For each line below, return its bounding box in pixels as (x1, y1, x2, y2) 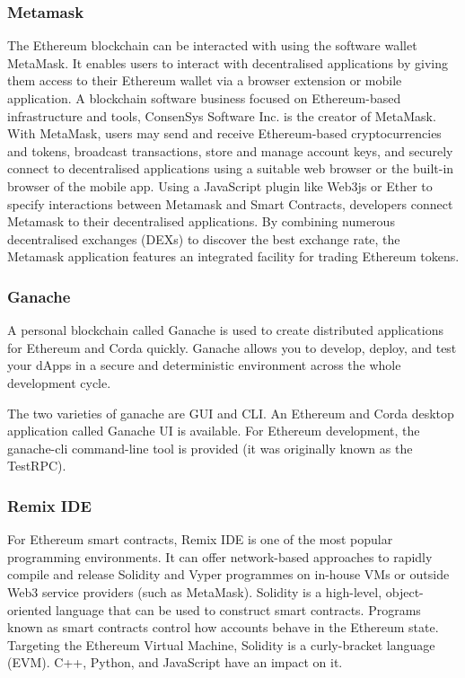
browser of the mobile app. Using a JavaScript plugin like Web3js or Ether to (7, 176, 433, 195)
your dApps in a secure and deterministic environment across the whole (7, 356, 401, 374)
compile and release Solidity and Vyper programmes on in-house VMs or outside (7, 565, 450, 584)
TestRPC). (7, 456, 66, 475)
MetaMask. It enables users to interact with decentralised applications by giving (7, 53, 448, 72)
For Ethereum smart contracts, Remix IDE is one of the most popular (7, 530, 393, 549)
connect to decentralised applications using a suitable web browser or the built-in (7, 159, 454, 178)
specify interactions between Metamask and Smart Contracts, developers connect (7, 194, 453, 213)
